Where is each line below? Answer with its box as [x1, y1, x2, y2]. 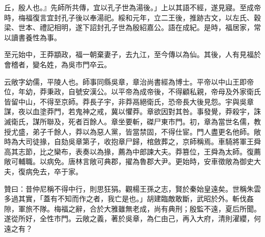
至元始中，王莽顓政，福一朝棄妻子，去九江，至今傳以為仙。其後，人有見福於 [4, 49, 261, 60]
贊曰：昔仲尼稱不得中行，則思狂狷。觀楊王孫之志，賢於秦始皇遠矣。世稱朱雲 [4, 183, 261, 194]
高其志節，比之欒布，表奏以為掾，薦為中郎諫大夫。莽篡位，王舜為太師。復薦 [4, 146, 261, 156]
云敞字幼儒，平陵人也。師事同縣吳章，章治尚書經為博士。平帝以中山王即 [4, 76, 247, 87]
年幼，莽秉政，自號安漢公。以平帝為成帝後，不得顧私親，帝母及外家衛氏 [18, 86, 261, 97]
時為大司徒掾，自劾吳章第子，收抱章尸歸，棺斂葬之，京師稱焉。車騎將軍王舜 [4, 136, 261, 147]
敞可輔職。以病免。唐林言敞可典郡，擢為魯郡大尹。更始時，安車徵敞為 [4, 156, 240, 167]
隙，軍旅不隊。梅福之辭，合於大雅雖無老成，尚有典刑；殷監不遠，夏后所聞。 [4, 203, 261, 214]
